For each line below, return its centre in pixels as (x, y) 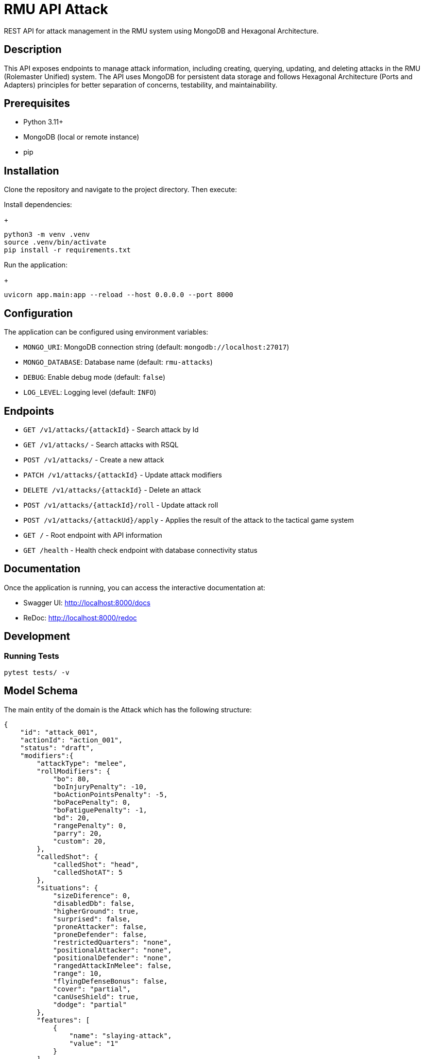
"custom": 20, (80, 841)
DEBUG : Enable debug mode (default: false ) (94, 377)
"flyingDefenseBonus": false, (110, 981)
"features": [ (63, 1020)
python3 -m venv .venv (47, 235)
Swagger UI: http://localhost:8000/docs (87, 602)
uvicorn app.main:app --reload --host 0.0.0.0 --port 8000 (119, 295)
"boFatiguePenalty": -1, (100, 810)
